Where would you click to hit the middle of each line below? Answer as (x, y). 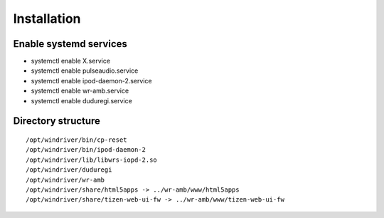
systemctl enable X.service (70, 61)
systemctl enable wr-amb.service (80, 91)
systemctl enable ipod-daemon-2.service (91, 81)
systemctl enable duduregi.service (82, 100)
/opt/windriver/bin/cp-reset (76, 140)
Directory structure (57, 121)
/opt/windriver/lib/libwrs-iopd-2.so (92, 160)
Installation (47, 19)
